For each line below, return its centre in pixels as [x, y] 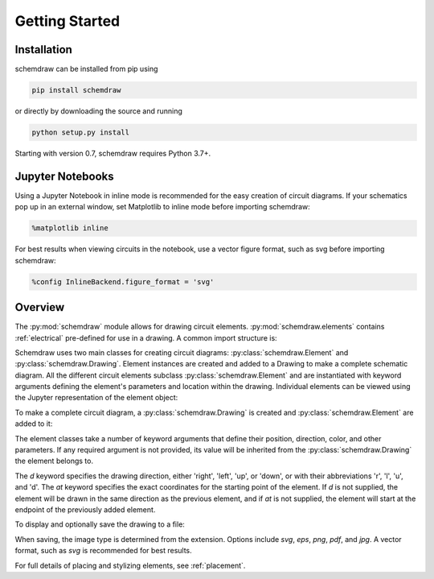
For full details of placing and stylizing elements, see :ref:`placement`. [130, 565]
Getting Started [68, 21]
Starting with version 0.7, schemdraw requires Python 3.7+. [113, 153]
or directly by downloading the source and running [98, 111]
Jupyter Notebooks [64, 176]
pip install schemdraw [76, 90]
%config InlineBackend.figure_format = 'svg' [123, 281]
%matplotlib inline [70, 228]
